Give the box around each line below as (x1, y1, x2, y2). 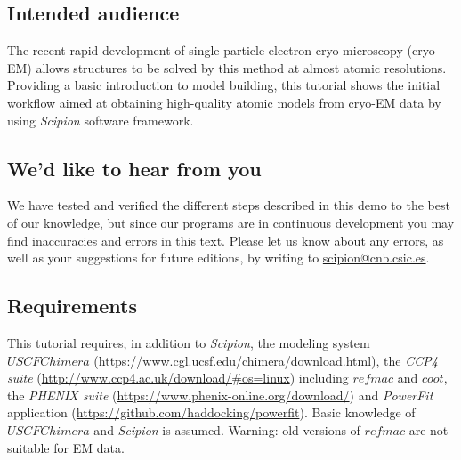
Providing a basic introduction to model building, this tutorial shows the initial (7, 76, 441, 94)
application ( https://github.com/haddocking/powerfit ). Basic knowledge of (7, 403, 416, 422)
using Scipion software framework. (7, 110, 194, 129)
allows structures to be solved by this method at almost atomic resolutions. (36, 58, 447, 77)
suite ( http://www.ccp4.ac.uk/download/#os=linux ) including (7, 368, 349, 387)
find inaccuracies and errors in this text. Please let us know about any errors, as (7, 230, 444, 249)
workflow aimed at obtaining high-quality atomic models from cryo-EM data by (7, 93, 441, 111)
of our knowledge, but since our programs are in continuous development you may (7, 213, 455, 231)
